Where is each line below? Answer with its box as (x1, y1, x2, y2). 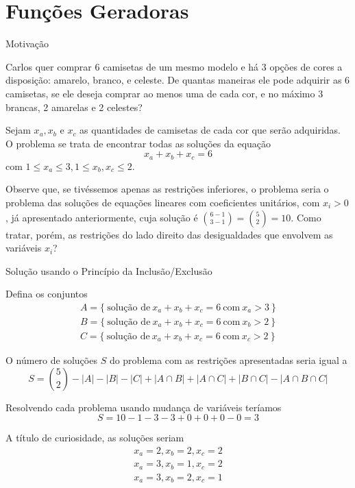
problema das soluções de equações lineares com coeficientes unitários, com (5, 195, 320, 209)
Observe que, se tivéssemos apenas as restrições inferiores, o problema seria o (5, 182, 329, 196)
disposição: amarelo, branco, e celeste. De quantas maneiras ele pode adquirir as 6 (5, 73, 350, 87)
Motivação (5, 36, 49, 51)
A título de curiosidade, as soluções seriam (5, 430, 184, 445)
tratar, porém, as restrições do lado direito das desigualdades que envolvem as (5, 227, 333, 241)
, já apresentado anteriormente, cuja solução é (5, 210, 198, 224)
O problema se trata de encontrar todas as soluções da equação (5, 136, 271, 150)
